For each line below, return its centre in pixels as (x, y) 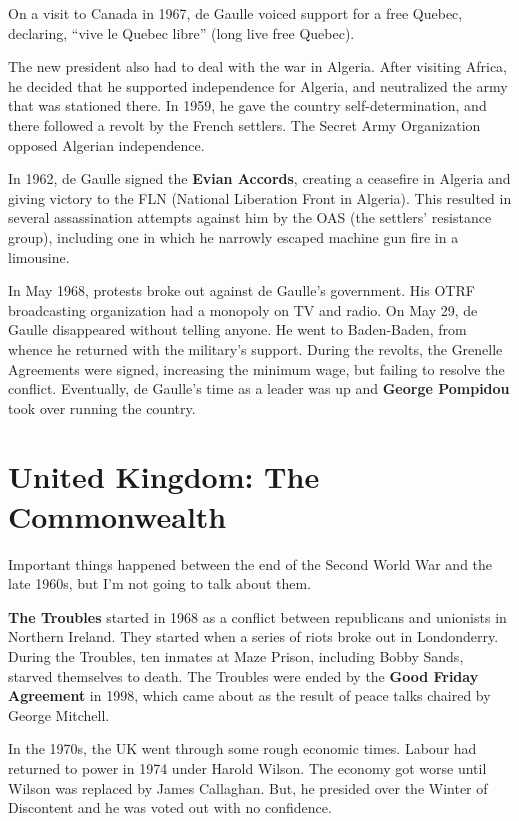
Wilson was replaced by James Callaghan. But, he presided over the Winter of (248, 787)
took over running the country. (102, 407)
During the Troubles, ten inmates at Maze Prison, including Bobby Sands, (236, 655)
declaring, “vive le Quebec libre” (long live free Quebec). (181, 32)
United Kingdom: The (164, 476)
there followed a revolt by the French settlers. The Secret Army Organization (244, 124)
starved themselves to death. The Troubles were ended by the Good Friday (243, 675)
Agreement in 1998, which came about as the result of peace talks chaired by (249, 695)
